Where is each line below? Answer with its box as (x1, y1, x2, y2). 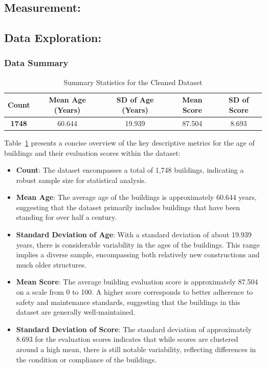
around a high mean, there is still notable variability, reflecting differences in (16, 344, 256, 354)
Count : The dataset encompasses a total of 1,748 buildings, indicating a (16, 165, 244, 175)
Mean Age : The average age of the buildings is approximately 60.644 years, (16, 192, 257, 202)
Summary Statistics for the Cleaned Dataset (63, 76, 203, 87)
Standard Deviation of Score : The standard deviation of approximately (16, 323, 252, 334)
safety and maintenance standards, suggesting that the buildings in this (16, 296, 240, 307)
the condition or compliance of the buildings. (16, 354, 157, 364)
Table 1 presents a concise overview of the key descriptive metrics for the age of (4, 137, 255, 148)
